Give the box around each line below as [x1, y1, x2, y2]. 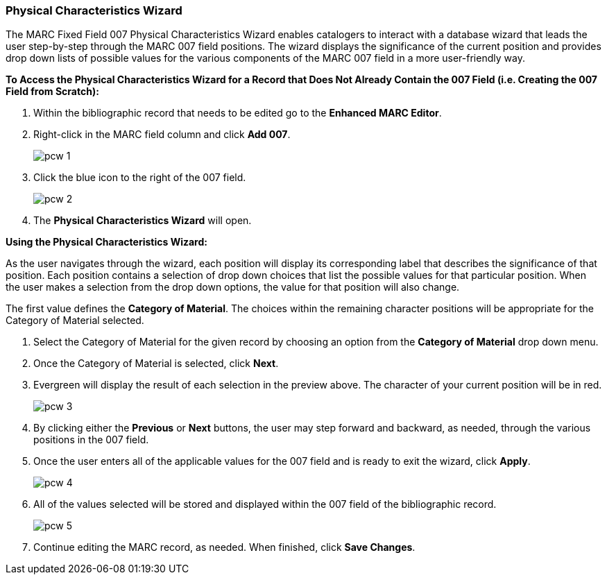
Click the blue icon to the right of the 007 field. [33, 171, 246, 184]
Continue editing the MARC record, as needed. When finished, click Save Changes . [33, 541, 416, 554]
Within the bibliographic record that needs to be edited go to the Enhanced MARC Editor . [33, 107, 442, 119]
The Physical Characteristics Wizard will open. [33, 214, 252, 227]
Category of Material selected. [6, 314, 144, 327]
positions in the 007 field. [33, 434, 149, 446]
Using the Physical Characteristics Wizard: [6, 236, 207, 248]
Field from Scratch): [6, 85, 99, 98]
